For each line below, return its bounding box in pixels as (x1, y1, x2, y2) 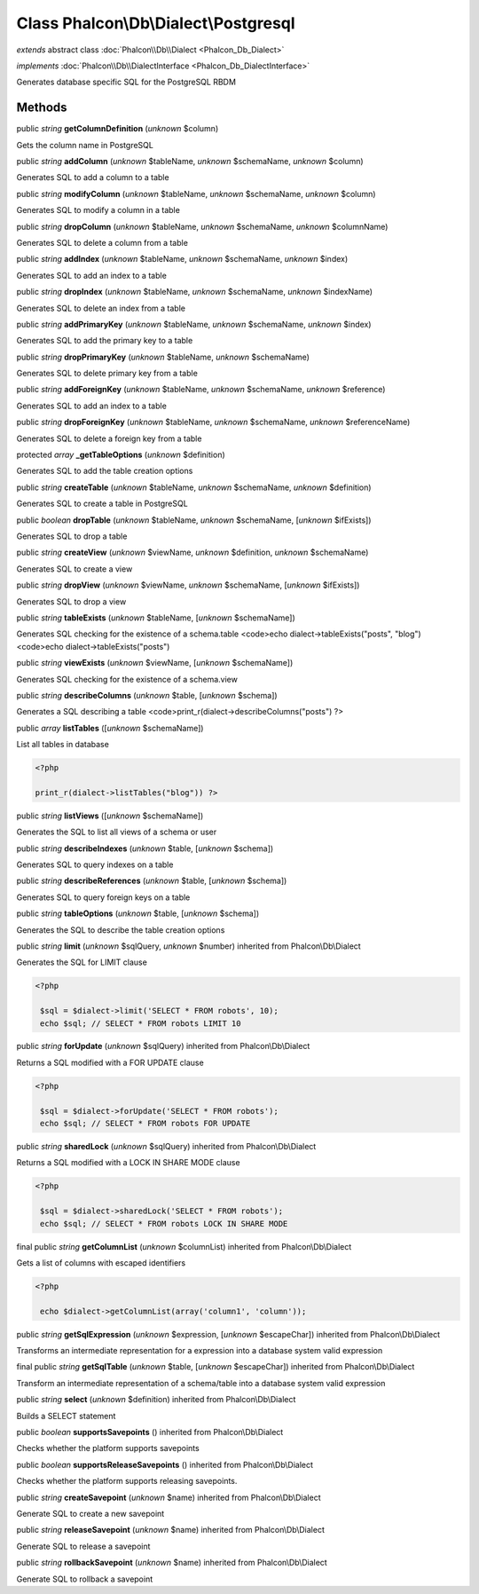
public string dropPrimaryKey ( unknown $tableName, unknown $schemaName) (16, 351, 310, 362)
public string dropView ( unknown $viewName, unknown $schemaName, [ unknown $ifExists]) (16, 580, 360, 590)
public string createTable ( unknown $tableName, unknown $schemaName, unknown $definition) (16, 482, 372, 493)
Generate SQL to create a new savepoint (16, 1508, 165, 1519)
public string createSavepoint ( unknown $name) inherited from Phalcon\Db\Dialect (16, 1492, 321, 1503)
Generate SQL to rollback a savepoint (16, 1574, 153, 1584)
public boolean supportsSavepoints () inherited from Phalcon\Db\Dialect (16, 1427, 284, 1438)
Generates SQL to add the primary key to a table (16, 335, 193, 346)
